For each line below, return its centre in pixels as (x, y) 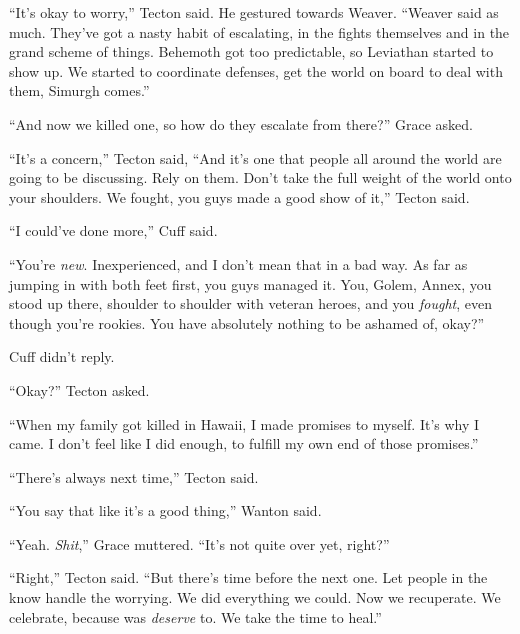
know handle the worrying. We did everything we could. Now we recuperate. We (255, 597)
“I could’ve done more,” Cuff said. (113, 230)
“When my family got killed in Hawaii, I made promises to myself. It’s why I (244, 423)
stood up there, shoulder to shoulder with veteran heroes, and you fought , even (251, 303)
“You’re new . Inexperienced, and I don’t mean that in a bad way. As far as (238, 263)
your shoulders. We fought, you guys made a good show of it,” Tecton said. (239, 196)
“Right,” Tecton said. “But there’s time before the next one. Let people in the (248, 577)
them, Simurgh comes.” (79, 90)
